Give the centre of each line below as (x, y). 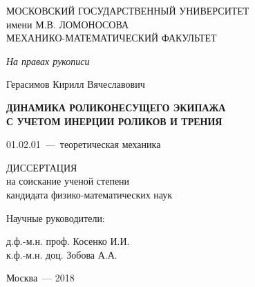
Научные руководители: (56, 217)
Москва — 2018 (40, 278)
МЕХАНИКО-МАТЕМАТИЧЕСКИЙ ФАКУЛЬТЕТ (112, 38)
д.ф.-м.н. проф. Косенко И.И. (68, 241)
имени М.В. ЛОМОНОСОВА (68, 24)
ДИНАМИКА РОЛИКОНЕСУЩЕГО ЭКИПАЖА (116, 107)
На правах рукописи (48, 61)
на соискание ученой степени (68, 181)
